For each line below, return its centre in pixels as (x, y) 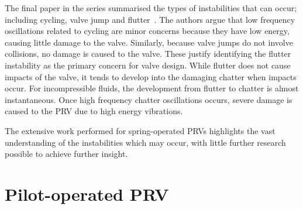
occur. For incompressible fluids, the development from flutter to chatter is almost (152, 88)
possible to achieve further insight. (66, 154)
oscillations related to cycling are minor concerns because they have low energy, (147, 31)
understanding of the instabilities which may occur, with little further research (145, 142)
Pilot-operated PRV (87, 193)
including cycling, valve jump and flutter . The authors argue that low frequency (150, 19)
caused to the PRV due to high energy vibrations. (94, 111)
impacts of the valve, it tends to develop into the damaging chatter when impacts (151, 76)
